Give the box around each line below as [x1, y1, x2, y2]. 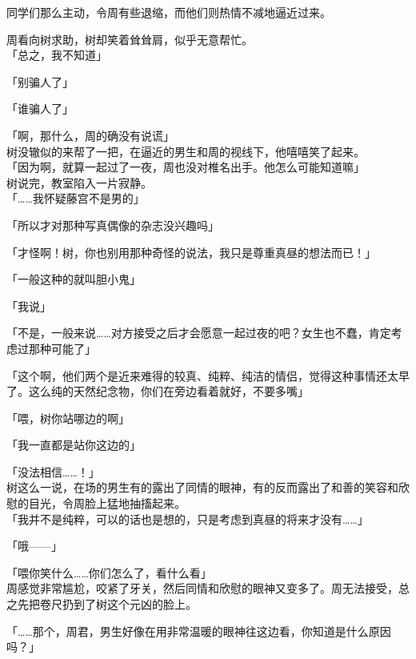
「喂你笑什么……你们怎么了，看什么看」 [6, 564, 212, 581]
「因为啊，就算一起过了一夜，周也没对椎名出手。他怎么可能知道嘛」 [6, 159, 365, 175]
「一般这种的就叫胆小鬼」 [6, 271, 141, 287]
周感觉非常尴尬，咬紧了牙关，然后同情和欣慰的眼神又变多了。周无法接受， [6, 580, 398, 597]
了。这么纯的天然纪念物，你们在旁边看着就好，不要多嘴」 [6, 383, 309, 400]
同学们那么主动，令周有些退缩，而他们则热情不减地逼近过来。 [6, 4, 331, 20]
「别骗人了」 [6, 73, 74, 90]
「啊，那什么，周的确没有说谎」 [6, 127, 174, 143]
